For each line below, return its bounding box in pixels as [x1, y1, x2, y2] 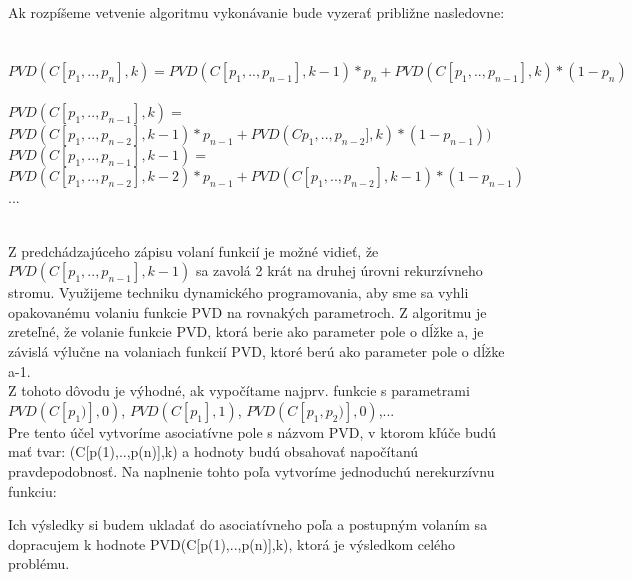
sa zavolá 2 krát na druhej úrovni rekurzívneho [195, 260, 483, 281]
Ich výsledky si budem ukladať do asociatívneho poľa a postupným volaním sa [8, 514, 488, 535]
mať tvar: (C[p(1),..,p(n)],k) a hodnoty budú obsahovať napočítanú [8, 441, 419, 462]
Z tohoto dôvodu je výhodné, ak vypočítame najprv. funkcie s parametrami [8, 380, 470, 401]
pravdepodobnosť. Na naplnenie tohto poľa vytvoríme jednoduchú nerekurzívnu [8, 460, 495, 481]
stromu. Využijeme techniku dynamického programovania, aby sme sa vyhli [8, 282, 469, 303]
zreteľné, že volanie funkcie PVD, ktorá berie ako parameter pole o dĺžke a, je [8, 321, 484, 342]
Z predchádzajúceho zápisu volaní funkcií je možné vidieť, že [8, 240, 379, 261]
